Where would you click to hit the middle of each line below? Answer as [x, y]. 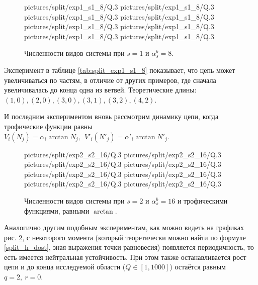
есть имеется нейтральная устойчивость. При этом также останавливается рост [125, 257]
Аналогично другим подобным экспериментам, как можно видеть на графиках [124, 227]
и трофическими [202, 200]
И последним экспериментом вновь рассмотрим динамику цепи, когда [111, 116]
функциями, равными [57, 210]
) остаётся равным [198, 267]
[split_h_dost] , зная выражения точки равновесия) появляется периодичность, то [129, 247]
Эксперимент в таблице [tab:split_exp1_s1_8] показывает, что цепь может [120, 70]
